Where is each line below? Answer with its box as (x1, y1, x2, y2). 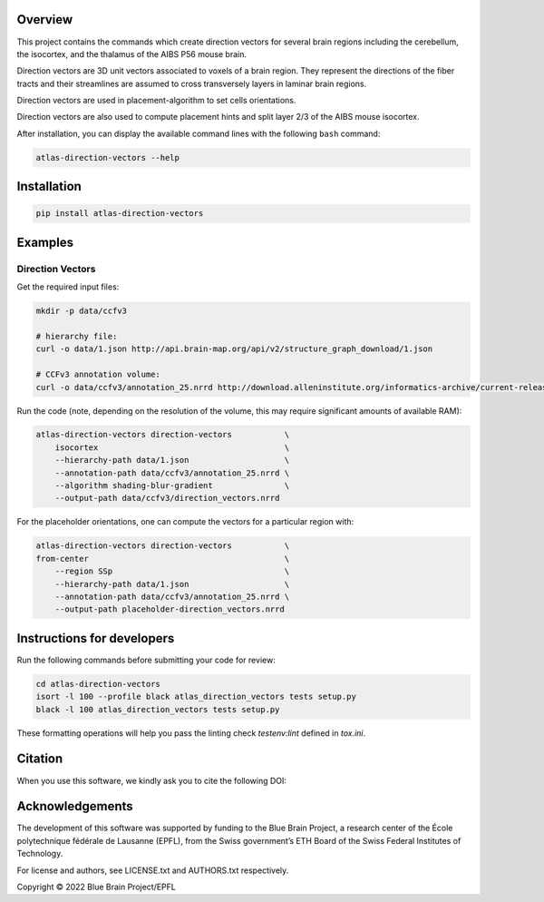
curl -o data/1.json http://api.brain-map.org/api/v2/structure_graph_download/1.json (35, 344, 433, 354)
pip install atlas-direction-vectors (35, 209, 204, 219)
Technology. (16, 848, 63, 859)
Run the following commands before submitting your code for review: (16, 654, 276, 665)
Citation (16, 751, 63, 767)
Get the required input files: (16, 281, 120, 292)
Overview (16, 12, 73, 27)
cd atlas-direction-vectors (35, 679, 160, 689)
